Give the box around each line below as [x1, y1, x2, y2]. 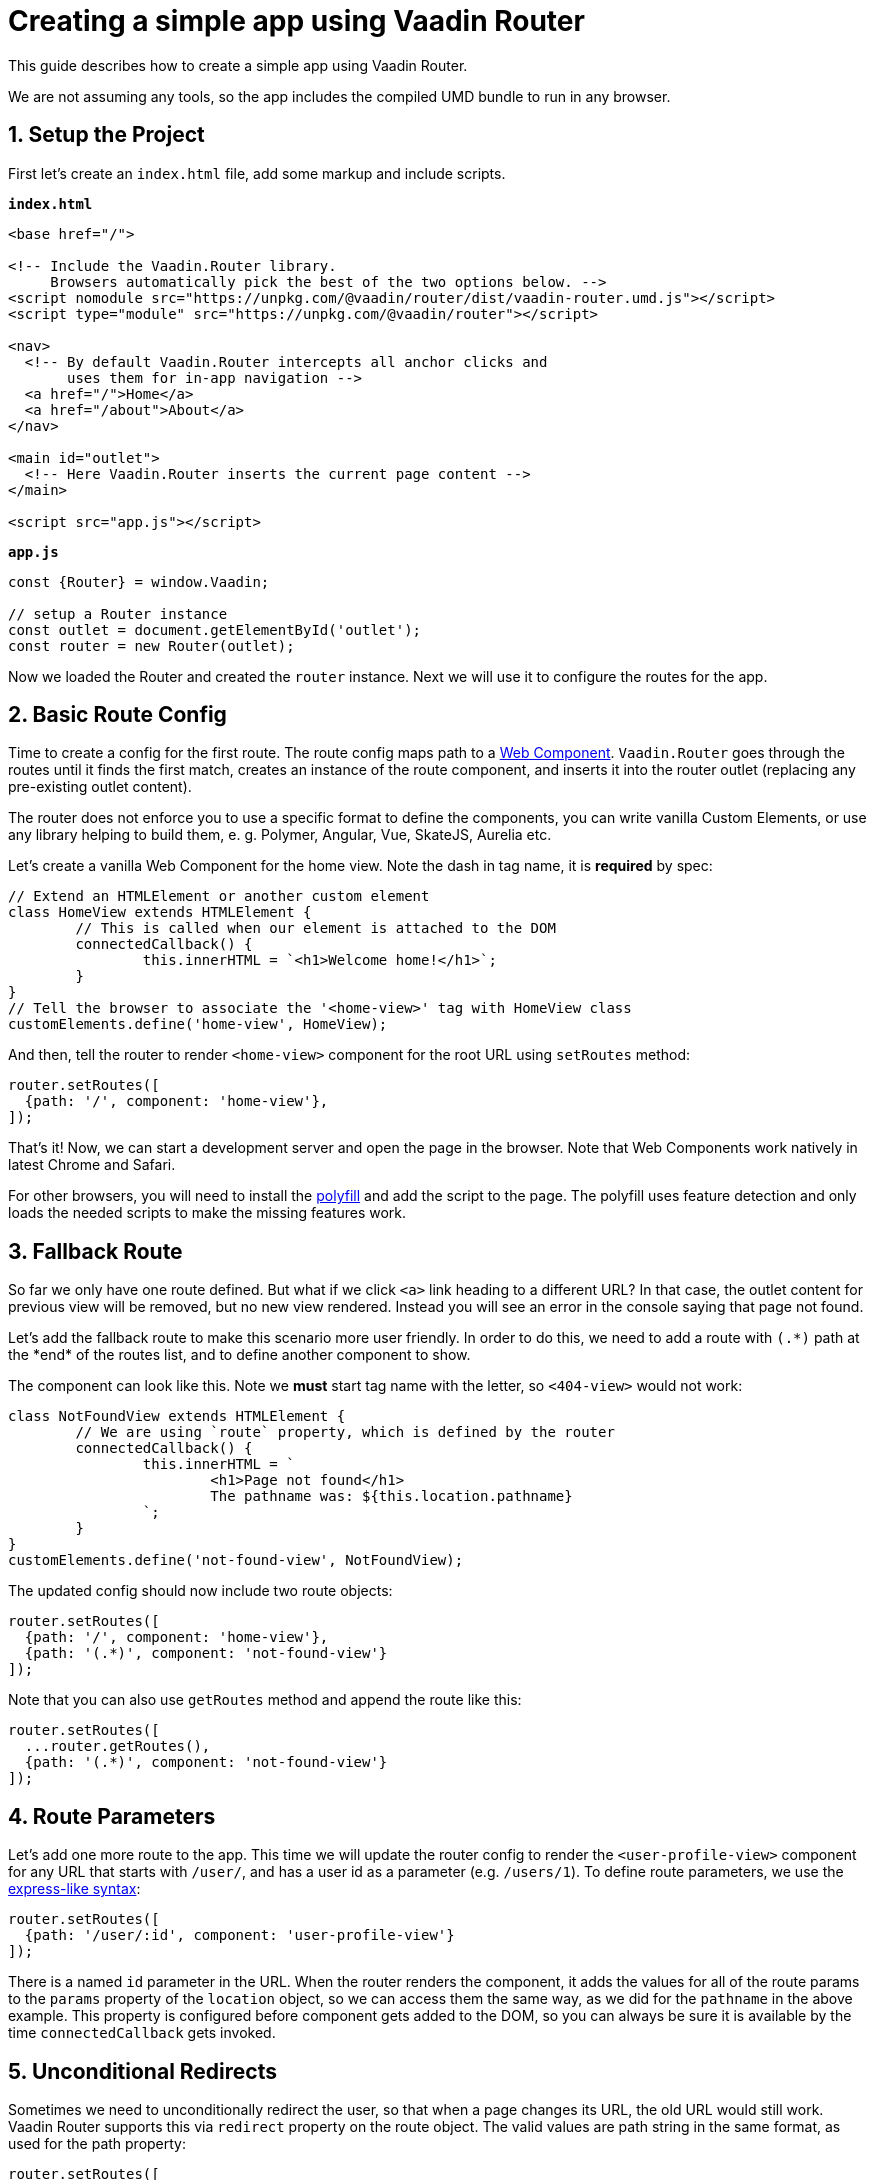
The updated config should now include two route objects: [8, 1582, 393, 1600]
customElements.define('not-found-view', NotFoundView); [8, 1552, 464, 1569]
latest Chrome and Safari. [8, 1156, 176, 1174]
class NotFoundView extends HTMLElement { [8, 1408, 346, 1425]
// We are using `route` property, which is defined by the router [75, 1424, 615, 1441]
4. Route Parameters [8, 1803, 216, 1829]
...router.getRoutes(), [24, 1738, 211, 1755]
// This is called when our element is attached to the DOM [75, 920, 556, 937]
